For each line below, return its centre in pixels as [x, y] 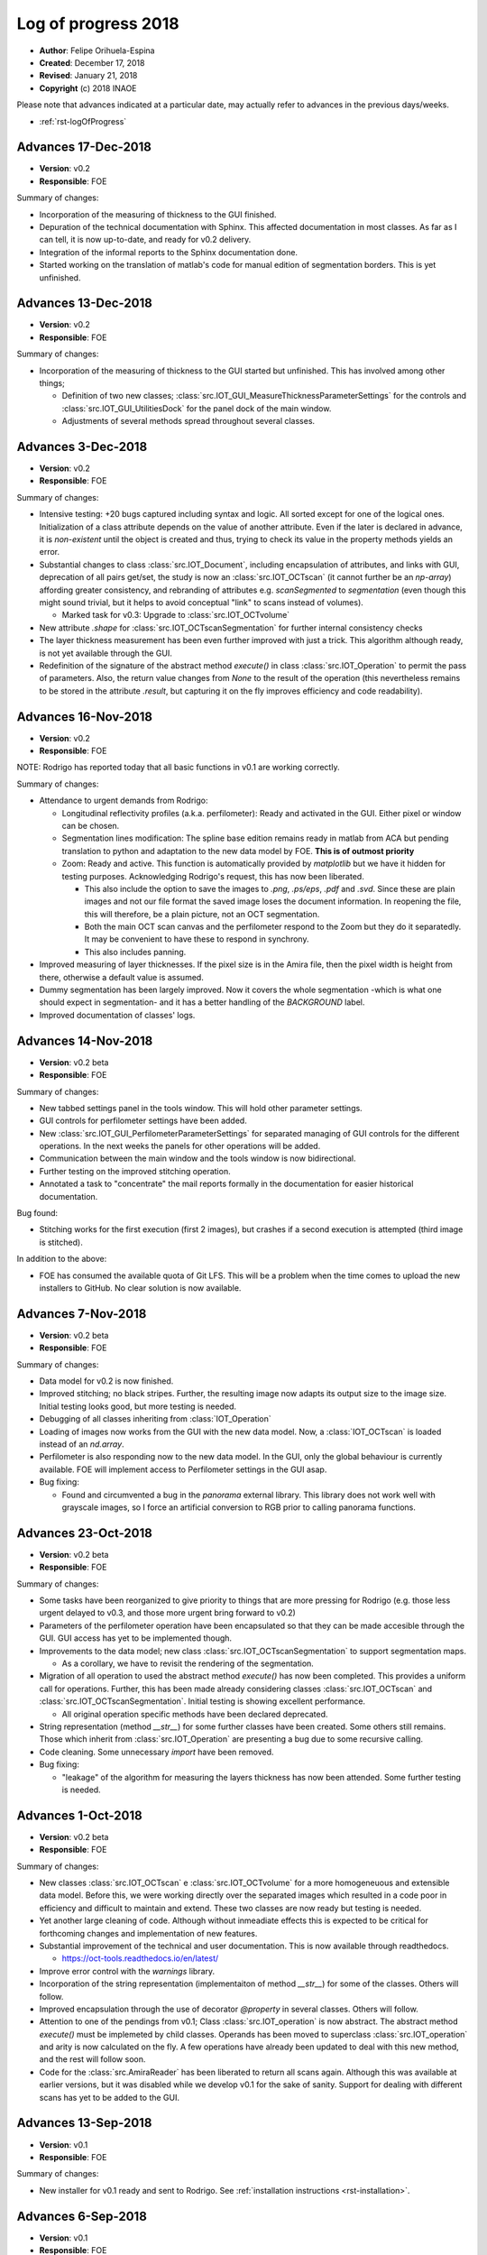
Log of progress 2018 [98, 23]
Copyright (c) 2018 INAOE [88, 88]
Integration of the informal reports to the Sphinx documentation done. [168, 252]
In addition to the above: [62, 1259]
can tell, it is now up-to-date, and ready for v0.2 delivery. [145, 240]
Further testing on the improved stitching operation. [135, 1171]
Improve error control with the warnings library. [127, 1971]
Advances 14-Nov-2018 [85, 1040]
